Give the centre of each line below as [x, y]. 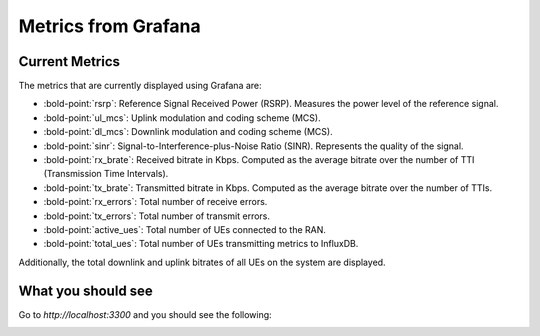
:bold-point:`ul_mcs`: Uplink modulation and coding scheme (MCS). [182, 117]
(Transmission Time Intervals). [106, 174]
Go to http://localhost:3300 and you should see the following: [145, 314]
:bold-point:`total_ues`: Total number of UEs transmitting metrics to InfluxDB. [201, 244]
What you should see [86, 290]
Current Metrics [69, 61]
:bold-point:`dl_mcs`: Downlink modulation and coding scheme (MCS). [188, 132]
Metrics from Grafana [109, 26]
